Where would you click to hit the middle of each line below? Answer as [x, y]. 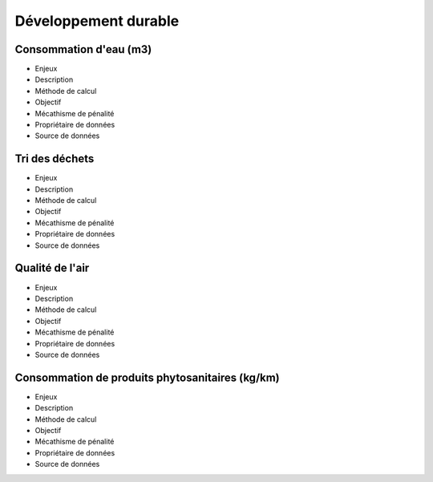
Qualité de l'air [52, 268]
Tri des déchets [55, 159]
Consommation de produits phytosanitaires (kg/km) [147, 377]
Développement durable [97, 21]
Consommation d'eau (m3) [83, 49]
